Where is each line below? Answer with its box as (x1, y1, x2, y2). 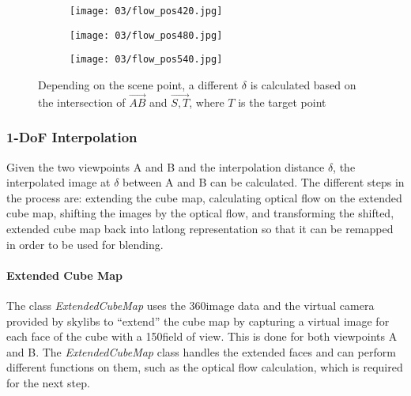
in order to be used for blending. (6, 236, 164, 252)
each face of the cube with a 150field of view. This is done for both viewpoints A (6, 328, 398, 345)
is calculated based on (250, 76, 356, 92)
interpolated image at (6, 174, 111, 190)
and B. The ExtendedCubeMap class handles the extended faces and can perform (6, 343, 396, 360)
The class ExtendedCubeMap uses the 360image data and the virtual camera (6, 296, 375, 313)
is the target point (238, 93, 326, 110)
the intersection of (38, 93, 126, 110)
